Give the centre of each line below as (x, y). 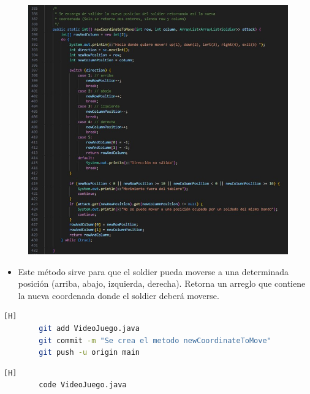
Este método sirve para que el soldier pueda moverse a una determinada (153, 271)
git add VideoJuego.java (89, 328)
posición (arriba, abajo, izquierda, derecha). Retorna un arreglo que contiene (162, 283)
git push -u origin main (89, 353)
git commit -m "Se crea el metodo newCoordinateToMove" (155, 340)
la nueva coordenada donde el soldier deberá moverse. (119, 295)
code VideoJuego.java (83, 385)
